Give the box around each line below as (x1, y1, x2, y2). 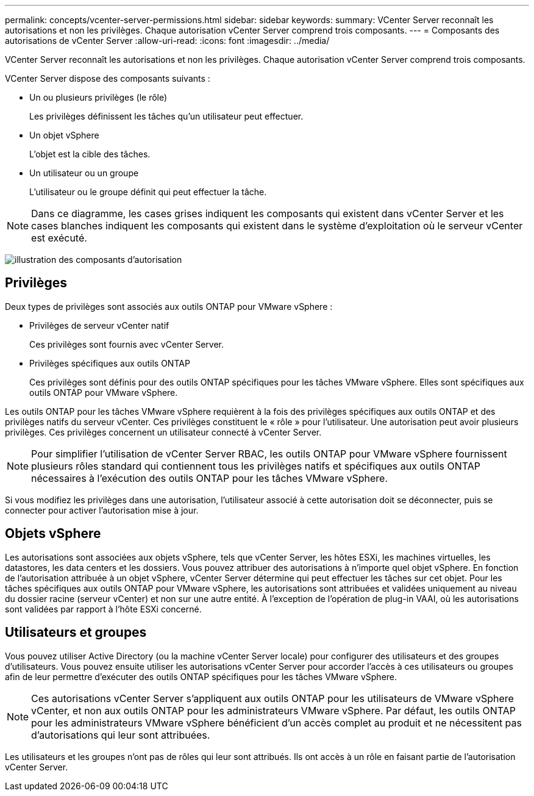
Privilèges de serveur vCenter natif (29, 320, 169, 331)
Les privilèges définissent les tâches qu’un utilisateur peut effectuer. (29, 111, 304, 121)
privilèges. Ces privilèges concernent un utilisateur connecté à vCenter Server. (5, 426, 322, 437)
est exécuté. (31, 232, 87, 244)
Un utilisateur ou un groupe (29, 168, 139, 178)
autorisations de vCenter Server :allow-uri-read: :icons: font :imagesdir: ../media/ (5, 35, 330, 46)
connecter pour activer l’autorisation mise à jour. (5, 504, 199, 515)
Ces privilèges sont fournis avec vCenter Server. (29, 339, 224, 350)
